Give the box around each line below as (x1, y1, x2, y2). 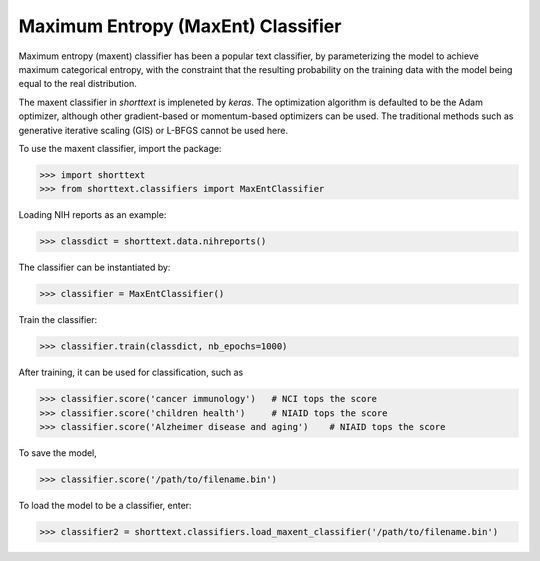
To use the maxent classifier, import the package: (18, 142, 222, 154)
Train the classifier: (18, 314, 98, 326)
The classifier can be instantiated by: (18, 261, 171, 274)
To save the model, (18, 446, 97, 459)
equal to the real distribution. (18, 78, 137, 90)
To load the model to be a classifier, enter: (18, 499, 192, 511)
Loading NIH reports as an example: (18, 209, 167, 221)
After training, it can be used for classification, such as (18, 366, 244, 379)
